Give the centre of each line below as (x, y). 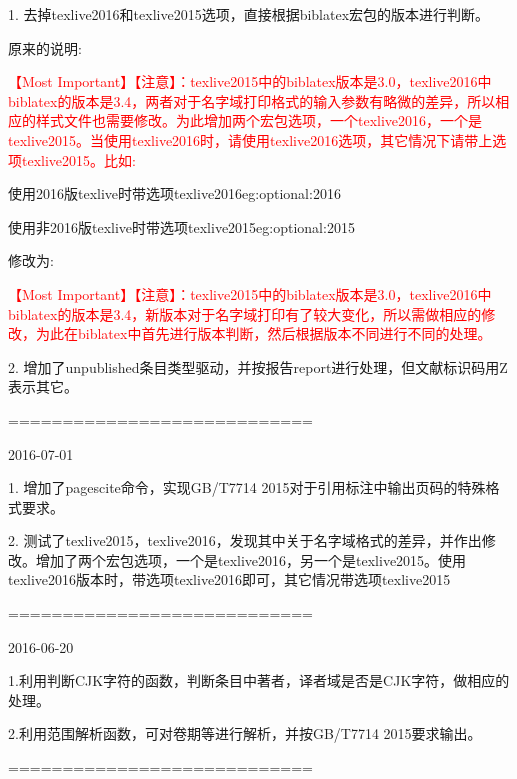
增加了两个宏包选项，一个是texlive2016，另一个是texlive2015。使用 (251, 559)
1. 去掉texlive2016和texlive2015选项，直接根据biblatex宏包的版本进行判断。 (249, 14)
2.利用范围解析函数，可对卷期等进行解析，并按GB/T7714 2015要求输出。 (245, 733)
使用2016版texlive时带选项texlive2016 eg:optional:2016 (174, 193)
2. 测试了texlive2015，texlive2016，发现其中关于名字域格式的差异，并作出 (245, 540)
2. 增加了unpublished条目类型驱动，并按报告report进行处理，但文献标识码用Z (258, 366)
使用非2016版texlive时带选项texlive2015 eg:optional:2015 (181, 226)
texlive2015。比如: (78, 159)
